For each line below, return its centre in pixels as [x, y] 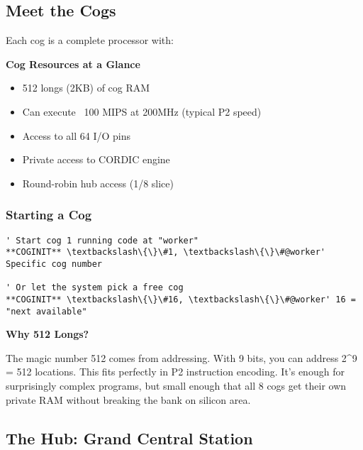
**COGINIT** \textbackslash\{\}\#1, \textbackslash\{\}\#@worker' [166, 252]
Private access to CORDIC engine [96, 159]
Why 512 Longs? [48, 334]
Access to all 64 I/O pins [77, 135]
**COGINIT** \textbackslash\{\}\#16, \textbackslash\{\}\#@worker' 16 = [181, 299]
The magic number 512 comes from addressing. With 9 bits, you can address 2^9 [181, 357]
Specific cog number [54, 264]
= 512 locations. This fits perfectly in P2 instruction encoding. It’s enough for [175, 372]
